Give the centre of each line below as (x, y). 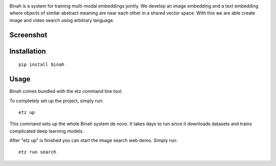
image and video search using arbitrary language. (62, 20)
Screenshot (28, 35)
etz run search (38, 152)
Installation (28, 51)
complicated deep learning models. (47, 131)
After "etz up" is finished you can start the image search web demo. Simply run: (94, 140)
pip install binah (42, 65)
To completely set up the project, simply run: (56, 101)
